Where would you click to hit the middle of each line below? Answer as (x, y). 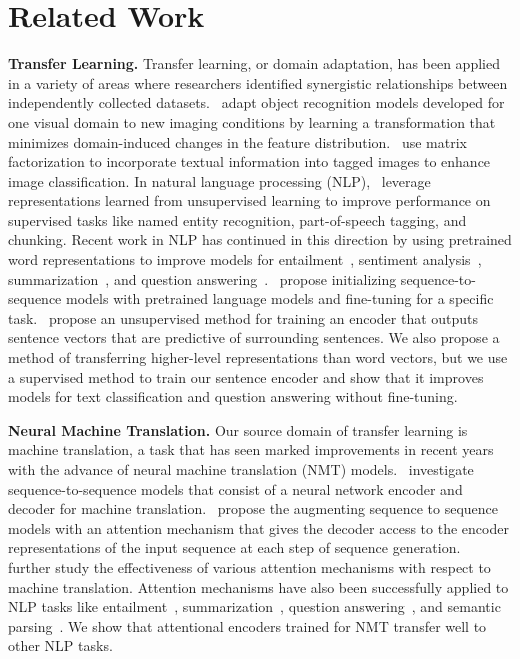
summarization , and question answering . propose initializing (202, 278)
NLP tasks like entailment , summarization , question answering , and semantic (254, 606)
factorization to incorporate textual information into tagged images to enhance (249, 161)
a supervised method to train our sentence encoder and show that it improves (246, 376)
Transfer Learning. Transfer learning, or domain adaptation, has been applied (254, 63)
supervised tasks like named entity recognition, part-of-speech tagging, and (237, 219)
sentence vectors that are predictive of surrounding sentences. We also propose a (254, 337)
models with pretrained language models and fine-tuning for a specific (280, 298)
